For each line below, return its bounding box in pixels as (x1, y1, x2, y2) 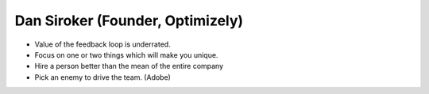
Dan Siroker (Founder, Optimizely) (14, 12, 244, 29)
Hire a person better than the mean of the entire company (34, 62, 224, 71)
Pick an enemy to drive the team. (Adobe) (34, 72, 171, 82)
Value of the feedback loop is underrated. (34, 39, 171, 49)
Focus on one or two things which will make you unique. (34, 50, 218, 59)
